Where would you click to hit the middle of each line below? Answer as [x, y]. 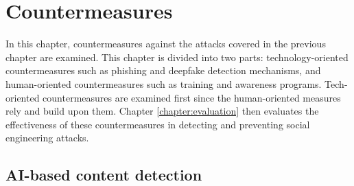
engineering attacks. [47, 138]
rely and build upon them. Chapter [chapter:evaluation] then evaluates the [162, 111]
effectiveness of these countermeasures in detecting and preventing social [158, 124]
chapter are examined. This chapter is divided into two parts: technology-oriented [177, 57]
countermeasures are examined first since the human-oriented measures [192, 97]
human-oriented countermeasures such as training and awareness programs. [164, 83]
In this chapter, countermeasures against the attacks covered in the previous [166, 44]
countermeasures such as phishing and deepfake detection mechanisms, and [163, 70]
